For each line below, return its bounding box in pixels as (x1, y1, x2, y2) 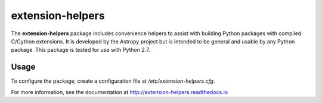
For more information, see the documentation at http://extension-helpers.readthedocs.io (11, 88, 228, 95)
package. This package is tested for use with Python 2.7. (11, 46, 150, 54)
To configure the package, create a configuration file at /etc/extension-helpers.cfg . (11, 77, 215, 85)
